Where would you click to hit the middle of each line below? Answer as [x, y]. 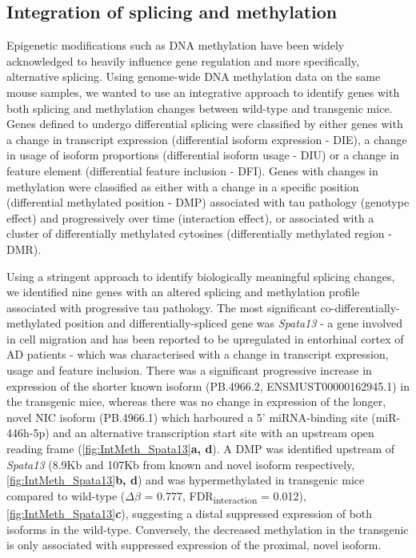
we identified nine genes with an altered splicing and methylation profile [183, 292]
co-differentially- [360, 307]
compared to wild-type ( [66, 495]
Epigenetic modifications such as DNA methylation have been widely [176, 45]
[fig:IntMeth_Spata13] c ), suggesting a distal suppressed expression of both [190, 513]
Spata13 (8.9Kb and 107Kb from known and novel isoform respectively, [181, 464]
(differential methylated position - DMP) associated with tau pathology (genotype [208, 202]
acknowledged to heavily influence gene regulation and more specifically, [183, 60]
